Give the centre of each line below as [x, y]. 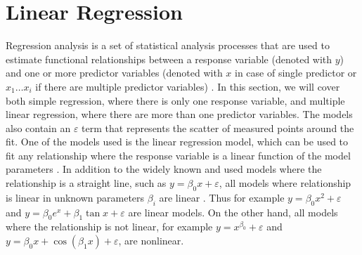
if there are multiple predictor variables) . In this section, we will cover [188, 86]
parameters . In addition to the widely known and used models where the [164, 169]
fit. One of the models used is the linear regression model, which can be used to [177, 142]
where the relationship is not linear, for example [109, 227]
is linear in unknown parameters [75, 197]
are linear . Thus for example [222, 197]
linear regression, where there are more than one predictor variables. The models [179, 114]
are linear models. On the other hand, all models [233, 212]
